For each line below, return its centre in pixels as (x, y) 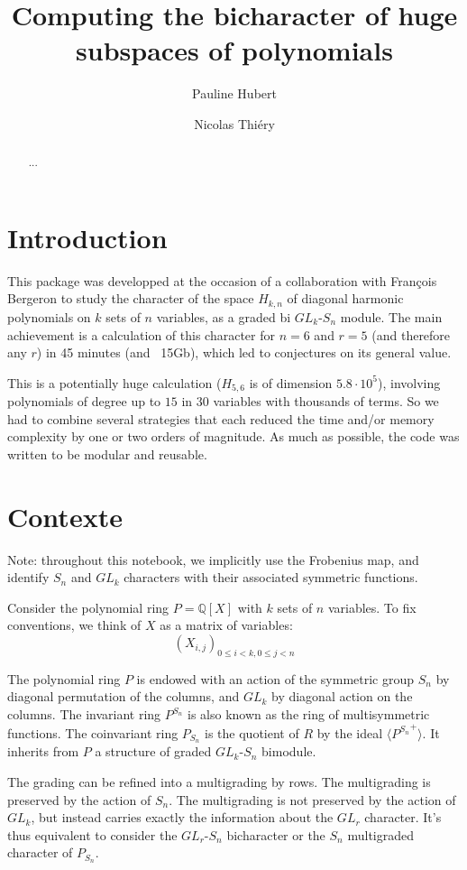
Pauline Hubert (234, 93)
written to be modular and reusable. (107, 454)
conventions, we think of (74, 625)
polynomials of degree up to (84, 401)
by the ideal (350, 732)
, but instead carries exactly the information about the (182, 817)
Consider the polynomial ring (88, 607)
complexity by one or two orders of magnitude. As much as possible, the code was (233, 436)
